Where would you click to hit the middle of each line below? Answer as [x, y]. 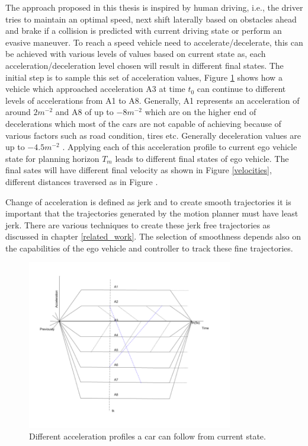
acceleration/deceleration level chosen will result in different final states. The [145, 65]
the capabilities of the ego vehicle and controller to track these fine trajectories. [149, 248]
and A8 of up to [84, 112]
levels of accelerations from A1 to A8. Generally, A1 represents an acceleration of [153, 100]
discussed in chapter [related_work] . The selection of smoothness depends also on [153, 236]
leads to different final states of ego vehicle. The [202, 158]
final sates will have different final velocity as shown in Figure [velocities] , [139, 170]
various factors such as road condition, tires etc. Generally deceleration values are [153, 135]
